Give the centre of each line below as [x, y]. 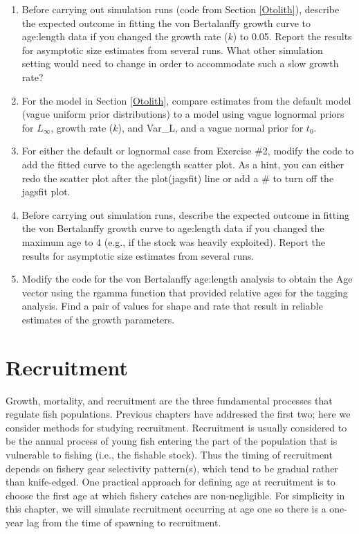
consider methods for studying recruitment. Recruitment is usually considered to [176, 427]
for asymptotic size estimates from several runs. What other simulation [172, 50]
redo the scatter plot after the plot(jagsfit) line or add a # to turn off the [178, 178]
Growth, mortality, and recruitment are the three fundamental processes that [169, 400]
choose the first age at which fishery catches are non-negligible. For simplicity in [175, 495]
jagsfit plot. [46, 192]
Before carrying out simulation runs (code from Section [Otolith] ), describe [181, 9]
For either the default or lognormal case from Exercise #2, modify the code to [188, 151]
